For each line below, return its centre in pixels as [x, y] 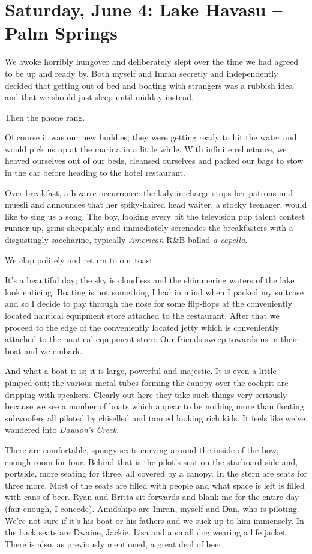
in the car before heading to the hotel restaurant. [95, 173]
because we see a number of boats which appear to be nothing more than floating [154, 406]
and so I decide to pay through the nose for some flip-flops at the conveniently [149, 303]
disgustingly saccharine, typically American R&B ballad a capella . [126, 240]
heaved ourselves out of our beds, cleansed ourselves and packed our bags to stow [154, 161]
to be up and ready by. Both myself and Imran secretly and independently [142, 73]
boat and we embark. [44, 350]
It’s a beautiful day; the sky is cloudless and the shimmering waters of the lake [150, 280]
